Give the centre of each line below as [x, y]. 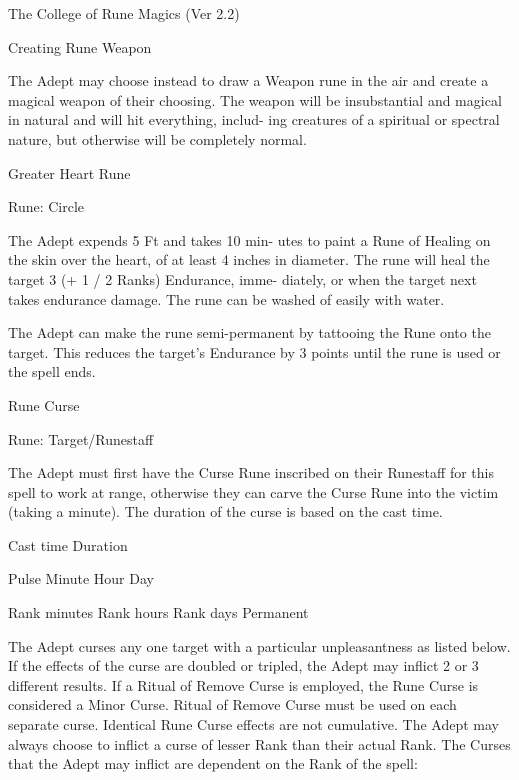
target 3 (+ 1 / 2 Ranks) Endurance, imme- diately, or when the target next [242, 278]
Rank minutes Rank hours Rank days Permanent [158, 612]
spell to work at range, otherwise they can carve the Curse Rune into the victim [253, 491]
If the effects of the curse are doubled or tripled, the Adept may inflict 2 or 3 [243, 665]
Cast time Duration [68, 544]
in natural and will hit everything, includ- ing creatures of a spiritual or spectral [254, 119]
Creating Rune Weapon [80, 46]
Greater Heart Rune [69, 172]
